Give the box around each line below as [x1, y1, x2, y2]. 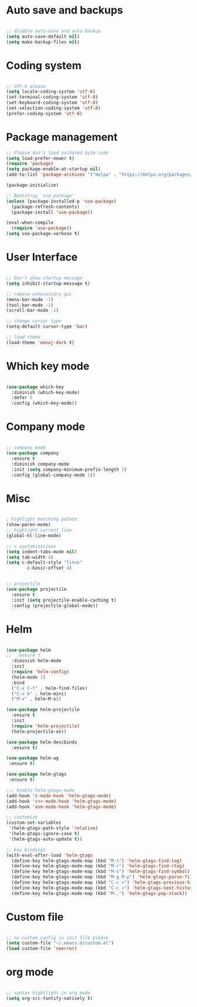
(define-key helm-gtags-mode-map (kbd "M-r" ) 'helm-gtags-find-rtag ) [11, 863, 185, 869]
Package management [6, 130, 118, 144]
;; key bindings [6, 847, 46, 853]
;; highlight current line [6, 527, 72, 533]
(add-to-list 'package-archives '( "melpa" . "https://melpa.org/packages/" [6, 171, 195, 178]
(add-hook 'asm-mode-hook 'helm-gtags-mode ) [6, 804, 117, 810]
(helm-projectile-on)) [11, 729, 67, 735]
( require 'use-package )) [11, 225, 72, 231]
